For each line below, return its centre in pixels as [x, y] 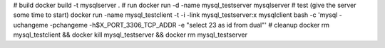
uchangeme [31, 25]
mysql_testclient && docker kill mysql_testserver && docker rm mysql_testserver [130, 35]
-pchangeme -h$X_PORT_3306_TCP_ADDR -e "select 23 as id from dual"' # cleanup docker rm [190, 25]
